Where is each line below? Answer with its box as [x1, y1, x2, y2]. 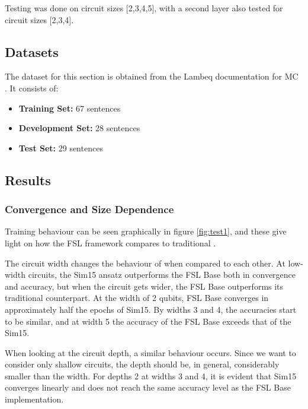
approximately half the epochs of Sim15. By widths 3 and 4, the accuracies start [5, 303, 297, 315]
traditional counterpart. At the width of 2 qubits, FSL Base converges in [5, 291, 269, 304]
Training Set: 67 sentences [18, 102, 121, 114]
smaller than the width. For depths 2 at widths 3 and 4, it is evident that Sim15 [5, 369, 297, 382]
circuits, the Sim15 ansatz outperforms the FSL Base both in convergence [28, 268, 296, 281]
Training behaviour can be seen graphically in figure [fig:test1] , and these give [5, 225, 287, 237]
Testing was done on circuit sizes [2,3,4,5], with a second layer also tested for [5, 2, 283, 14]
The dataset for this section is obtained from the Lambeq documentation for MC [5, 70, 299, 83]
